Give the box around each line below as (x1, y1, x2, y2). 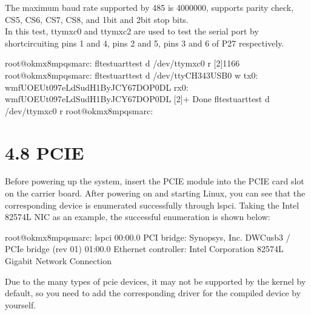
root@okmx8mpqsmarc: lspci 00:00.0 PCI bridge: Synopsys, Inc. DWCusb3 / (5, 230, 290, 243)
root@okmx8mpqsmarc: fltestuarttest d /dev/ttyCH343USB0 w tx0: (5, 68, 258, 81)
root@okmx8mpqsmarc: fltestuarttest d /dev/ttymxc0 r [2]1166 (5, 57, 240, 70)
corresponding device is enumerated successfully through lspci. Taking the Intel (5, 198, 299, 211)
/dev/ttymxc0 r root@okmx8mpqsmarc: (5, 104, 153, 117)
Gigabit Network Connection (5, 255, 112, 267)
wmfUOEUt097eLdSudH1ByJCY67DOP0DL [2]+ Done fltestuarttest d (5, 93, 270, 105)
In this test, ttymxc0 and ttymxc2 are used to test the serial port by (5, 25, 259, 37)
